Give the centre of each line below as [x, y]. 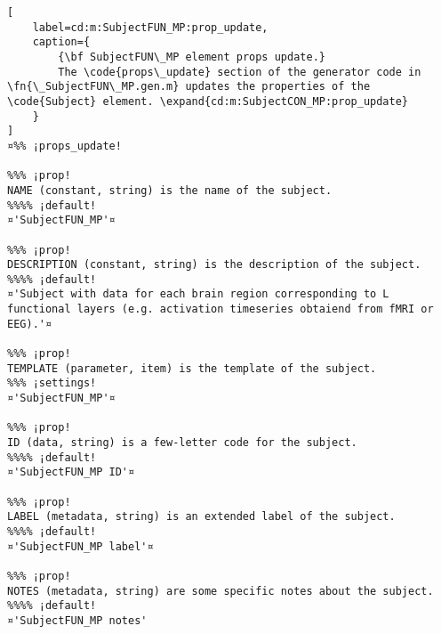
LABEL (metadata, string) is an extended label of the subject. [201, 517]
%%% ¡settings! [52, 383]
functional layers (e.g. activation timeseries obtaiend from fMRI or [220, 309]
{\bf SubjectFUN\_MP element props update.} [192, 57]
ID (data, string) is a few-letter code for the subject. [182, 443]
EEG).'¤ [30, 324]
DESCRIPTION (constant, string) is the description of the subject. [214, 265]
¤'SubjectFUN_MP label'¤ [80, 546]
